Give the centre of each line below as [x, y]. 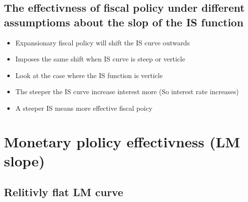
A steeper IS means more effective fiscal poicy [84, 108]
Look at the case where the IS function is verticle [89, 75]
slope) [24, 160]
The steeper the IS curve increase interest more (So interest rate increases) [127, 91]
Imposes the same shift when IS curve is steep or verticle [100, 59]
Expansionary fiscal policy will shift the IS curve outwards [103, 42]
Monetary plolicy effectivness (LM [122, 141]
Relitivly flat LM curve [64, 192]
